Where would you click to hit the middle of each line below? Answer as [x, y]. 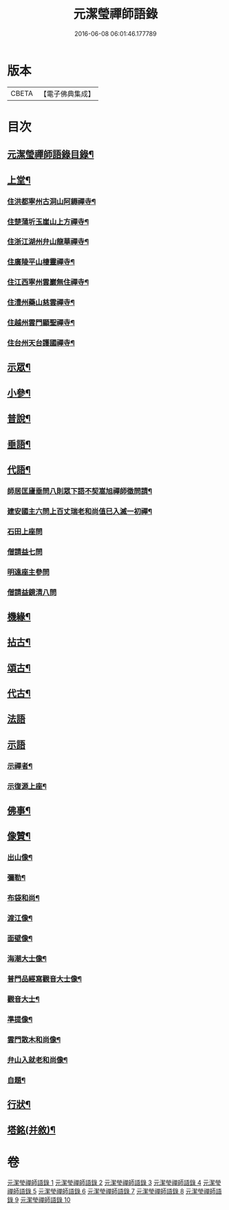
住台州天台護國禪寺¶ [41, 343]
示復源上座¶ [27, 786]
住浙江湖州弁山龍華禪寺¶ [48, 242]
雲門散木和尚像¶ [34, 1040]
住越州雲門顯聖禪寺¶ [41, 323]
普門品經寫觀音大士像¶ [45, 978]
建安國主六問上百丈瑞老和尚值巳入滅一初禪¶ [80, 511]
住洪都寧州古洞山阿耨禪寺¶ [52, 201]
